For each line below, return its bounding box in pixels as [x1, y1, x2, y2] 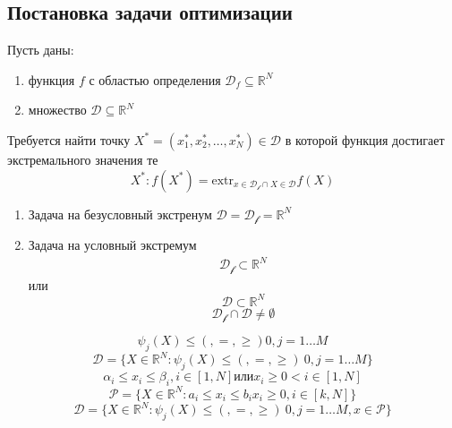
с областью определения [89, 70, 221, 89]
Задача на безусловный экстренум [28, 204, 212, 223]
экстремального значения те [7, 150, 158, 168]
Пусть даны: [7, 40, 74, 59]
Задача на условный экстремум [28, 235, 197, 254]
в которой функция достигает [285, 130, 445, 149]
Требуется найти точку [7, 130, 131, 149]
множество [28, 100, 87, 119]
